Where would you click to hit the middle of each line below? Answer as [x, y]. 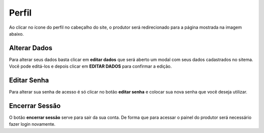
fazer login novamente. [32, 124]
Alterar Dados [31, 48]
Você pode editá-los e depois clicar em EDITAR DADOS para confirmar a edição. [90, 66]
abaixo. [16, 34]
